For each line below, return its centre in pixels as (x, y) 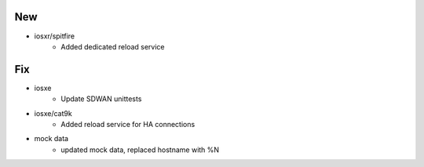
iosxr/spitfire (55, 36)
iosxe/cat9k (53, 113)
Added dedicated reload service (113, 46)
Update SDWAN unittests (101, 99)
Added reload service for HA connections (128, 124)
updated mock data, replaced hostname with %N (140, 150)
